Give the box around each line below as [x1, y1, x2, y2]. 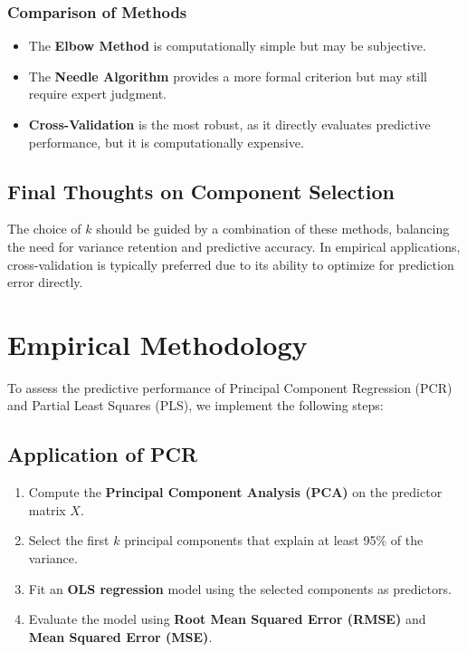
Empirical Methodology [7, 325, 308, 362]
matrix [28, 500, 66, 519]
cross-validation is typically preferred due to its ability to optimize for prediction [7, 254, 454, 273]
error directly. [7, 273, 83, 292]
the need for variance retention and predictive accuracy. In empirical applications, [7, 236, 461, 255]
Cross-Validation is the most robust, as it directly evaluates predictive [28, 115, 431, 133]
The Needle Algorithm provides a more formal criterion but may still [28, 66, 427, 85]
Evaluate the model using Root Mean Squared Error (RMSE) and [28, 609, 426, 628]
